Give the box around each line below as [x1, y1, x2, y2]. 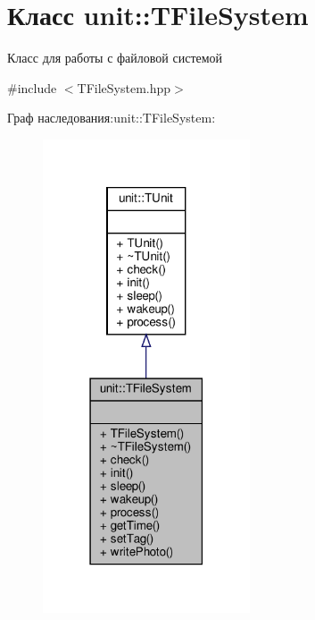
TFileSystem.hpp [77, 78, 171, 97]
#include [7, 78, 57, 97]
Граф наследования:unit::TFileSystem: [7, 108, 216, 127]
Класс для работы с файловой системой [7, 48, 223, 67]
